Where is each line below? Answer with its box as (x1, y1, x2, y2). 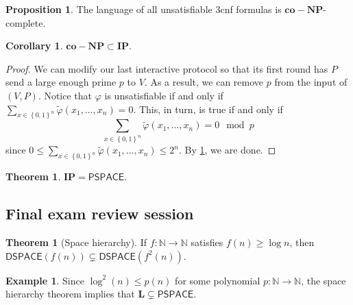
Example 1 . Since (5, 273, 84, 287)
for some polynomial (175, 273, 260, 287)
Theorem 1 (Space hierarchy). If (5, 234, 147, 249)
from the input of (274, 75, 348, 89)
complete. (5, 15, 46, 29)
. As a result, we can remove (144, 75, 264, 89)
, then (289, 234, 315, 249)
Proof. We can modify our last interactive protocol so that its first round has (5, 61, 328, 75)
